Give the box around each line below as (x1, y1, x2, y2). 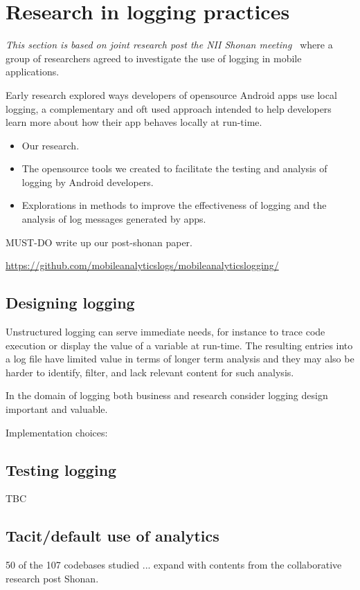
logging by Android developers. (21, 174, 154, 189)
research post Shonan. (6, 571, 99, 585)
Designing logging (6, 292, 135, 313)
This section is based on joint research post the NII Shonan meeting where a (6, 37, 333, 52)
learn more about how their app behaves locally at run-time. (6, 115, 262, 129)
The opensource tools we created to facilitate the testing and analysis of (21, 161, 327, 176)
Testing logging (6, 459, 117, 480)
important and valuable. (6, 402, 108, 416)
